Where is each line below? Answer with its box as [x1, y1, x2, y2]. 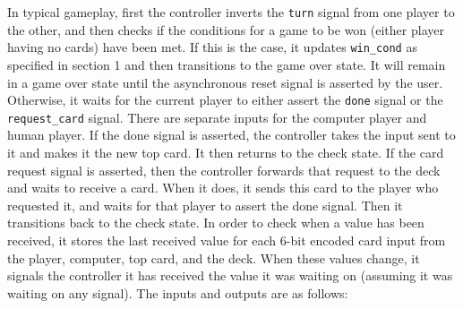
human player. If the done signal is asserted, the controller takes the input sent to [7, 125, 456, 144]
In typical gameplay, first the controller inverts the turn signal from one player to [7, 3, 455, 21]
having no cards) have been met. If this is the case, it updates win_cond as [7, 38, 417, 56]
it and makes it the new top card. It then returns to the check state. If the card [7, 143, 444, 161]
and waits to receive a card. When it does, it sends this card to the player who [7, 178, 439, 197]
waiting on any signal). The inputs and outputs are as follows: [7, 283, 348, 302]
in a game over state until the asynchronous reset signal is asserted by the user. [7, 73, 443, 91]
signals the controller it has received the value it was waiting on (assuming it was [7, 266, 453, 285]
